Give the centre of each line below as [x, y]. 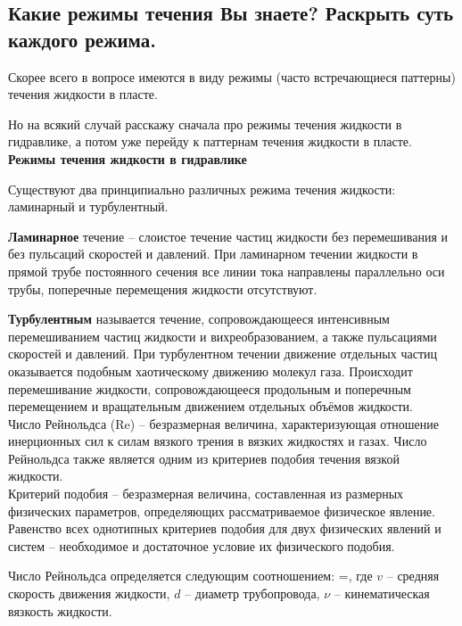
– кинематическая [382, 593]
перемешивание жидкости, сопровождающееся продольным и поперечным [210, 388]
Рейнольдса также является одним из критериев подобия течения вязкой [204, 458]
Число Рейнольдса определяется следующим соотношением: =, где [190, 576]
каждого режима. [82, 39]
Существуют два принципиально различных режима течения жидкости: [202, 189]
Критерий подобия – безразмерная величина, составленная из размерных [206, 494]
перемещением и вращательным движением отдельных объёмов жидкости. [210, 406]
